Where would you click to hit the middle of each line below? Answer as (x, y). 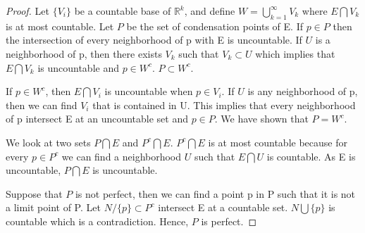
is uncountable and (78, 67)
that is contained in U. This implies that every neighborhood (224, 105)
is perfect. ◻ (229, 221)
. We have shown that (261, 119)
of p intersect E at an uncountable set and (97, 119)
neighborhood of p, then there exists (84, 53)
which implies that (295, 53)
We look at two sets (48, 142)
